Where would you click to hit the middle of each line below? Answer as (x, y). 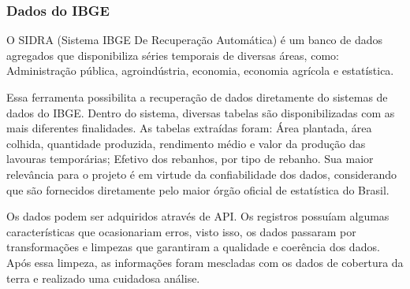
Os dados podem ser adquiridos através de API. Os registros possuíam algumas (198, 216)
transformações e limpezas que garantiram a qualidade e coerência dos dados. (193, 247)
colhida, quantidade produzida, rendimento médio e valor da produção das (186, 143)
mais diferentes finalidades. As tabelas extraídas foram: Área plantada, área (189, 128)
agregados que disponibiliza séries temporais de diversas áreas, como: (173, 55)
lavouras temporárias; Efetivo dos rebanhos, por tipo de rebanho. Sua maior (190, 159)
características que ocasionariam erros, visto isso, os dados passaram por (181, 231)
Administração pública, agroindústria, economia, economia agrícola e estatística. (200, 70)
